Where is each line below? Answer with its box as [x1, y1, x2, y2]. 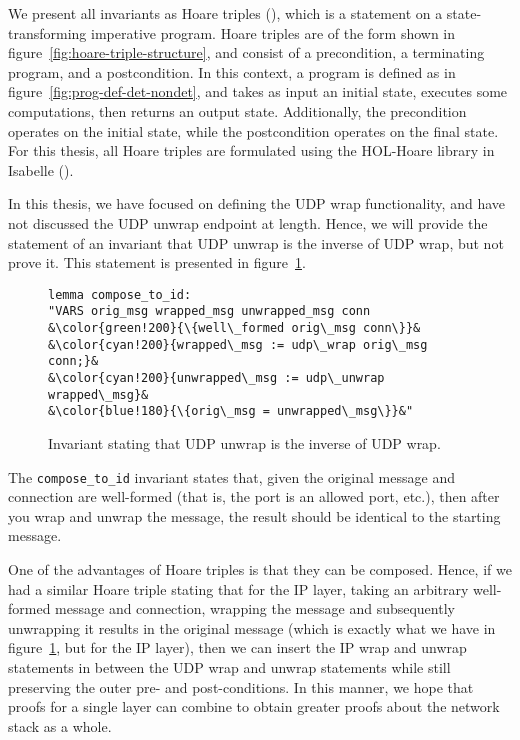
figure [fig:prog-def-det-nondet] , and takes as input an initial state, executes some [8, 81, 508, 102]
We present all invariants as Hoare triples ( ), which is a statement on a [8, 3, 443, 23]
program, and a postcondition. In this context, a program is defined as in [8, 61, 456, 82]
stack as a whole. [8, 715, 112, 736]
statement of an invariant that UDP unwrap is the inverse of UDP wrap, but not [8, 232, 504, 253]
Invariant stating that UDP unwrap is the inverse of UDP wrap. [48, 432, 441, 453]
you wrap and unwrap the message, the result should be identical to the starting [8, 505, 501, 526]
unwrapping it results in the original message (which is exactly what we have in [8, 617, 496, 638]
